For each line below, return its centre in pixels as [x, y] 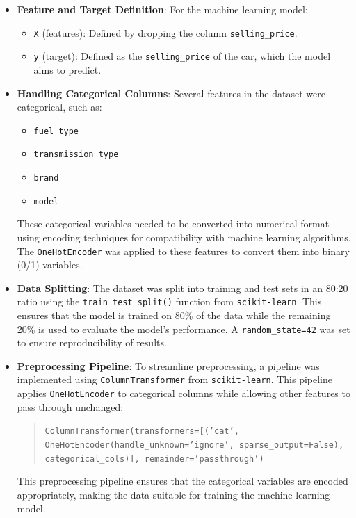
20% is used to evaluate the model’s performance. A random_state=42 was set [184, 329]
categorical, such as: [59, 107]
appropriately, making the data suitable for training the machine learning [173, 494]
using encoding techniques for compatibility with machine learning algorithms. [184, 237]
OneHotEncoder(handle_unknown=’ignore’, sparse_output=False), [194, 445]
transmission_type [76, 155]
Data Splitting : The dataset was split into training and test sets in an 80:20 [183, 288]
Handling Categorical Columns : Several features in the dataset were [171, 93]
